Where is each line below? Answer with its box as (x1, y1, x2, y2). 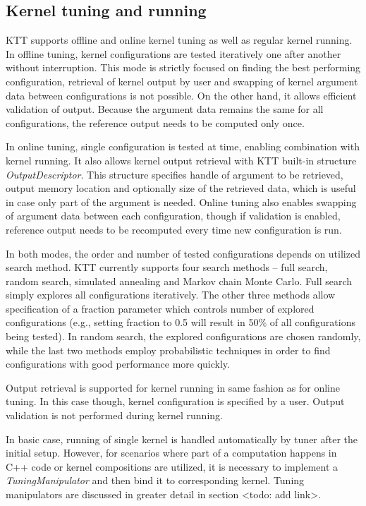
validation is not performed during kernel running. (6, 408, 223, 423)
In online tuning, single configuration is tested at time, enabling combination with (6, 139, 360, 154)
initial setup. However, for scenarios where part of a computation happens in (6, 445, 337, 460)
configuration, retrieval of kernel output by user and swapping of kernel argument (6, 73, 358, 88)
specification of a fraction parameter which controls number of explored (6, 301, 315, 315)
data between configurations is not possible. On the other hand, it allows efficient (6, 88, 357, 102)
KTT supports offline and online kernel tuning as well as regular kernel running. (6, 32, 353, 47)
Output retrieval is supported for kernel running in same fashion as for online (6, 380, 340, 394)
